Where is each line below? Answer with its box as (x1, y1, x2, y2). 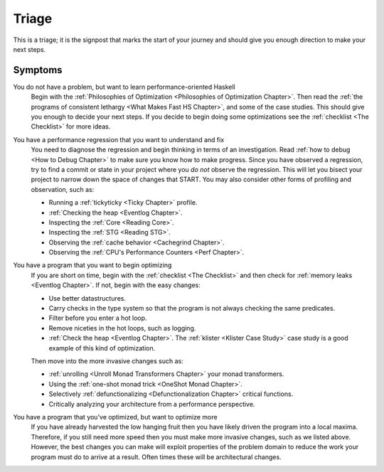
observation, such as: (31, 185, 95, 193)
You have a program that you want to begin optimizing (13, 261, 172, 269)
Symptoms (13, 64, 63, 76)
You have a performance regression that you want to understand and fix (13, 135, 225, 144)
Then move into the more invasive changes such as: (31, 357, 184, 365)
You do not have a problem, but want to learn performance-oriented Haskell (13, 82, 236, 91)
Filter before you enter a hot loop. (48, 313, 147, 323)
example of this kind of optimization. (48, 343, 156, 352)
